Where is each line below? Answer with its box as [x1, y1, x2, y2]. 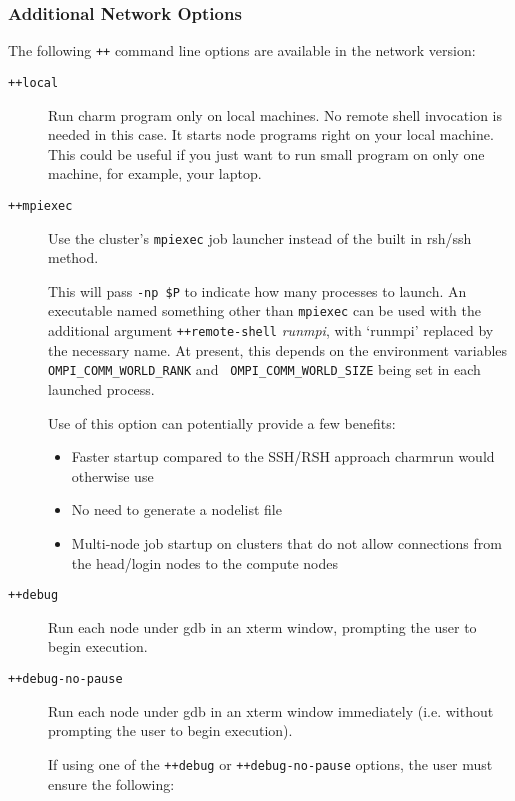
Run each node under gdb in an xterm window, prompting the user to [48, 616, 477, 637]
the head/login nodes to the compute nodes [71, 552, 338, 573]
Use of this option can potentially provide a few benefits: [48, 412, 396, 433]
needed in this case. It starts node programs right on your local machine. [48, 124, 494, 145]
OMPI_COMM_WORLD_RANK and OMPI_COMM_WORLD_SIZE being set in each [48, 359, 481, 380]
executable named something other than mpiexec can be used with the [48, 300, 481, 321]
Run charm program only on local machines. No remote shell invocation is [48, 104, 503, 125]
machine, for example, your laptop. [48, 163, 262, 184]
